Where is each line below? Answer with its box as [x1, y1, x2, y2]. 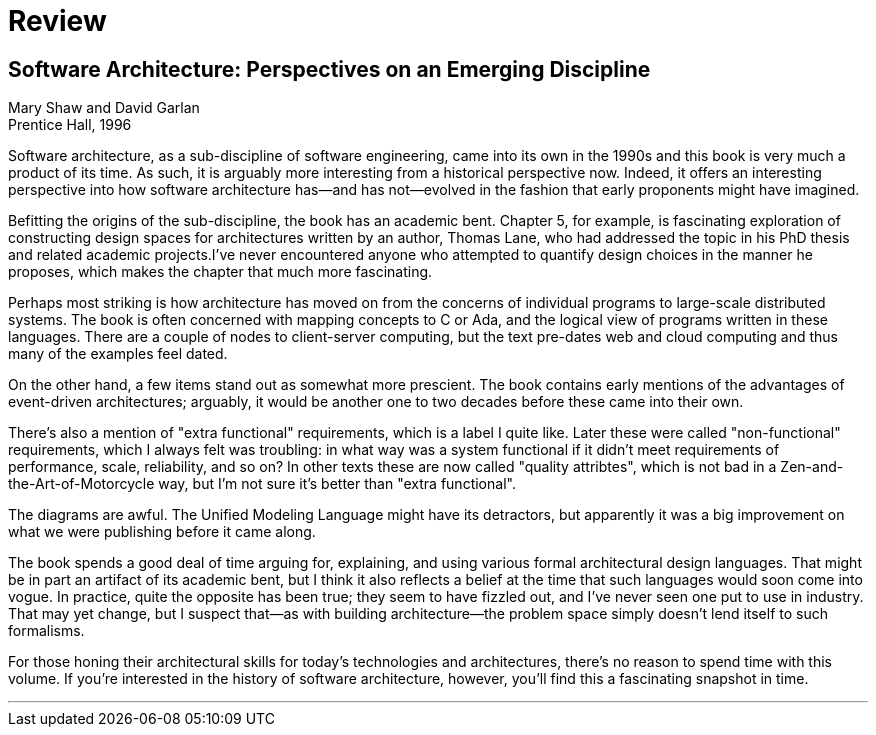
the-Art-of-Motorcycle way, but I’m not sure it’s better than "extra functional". [8, 475, 516, 493]
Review [8, 4, 107, 38]
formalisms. [8, 622, 85, 640]
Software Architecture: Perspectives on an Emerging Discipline [8, 56, 651, 82]
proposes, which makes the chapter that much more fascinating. [8, 263, 433, 281]
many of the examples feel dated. [8, 345, 228, 363]
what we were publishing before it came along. [8, 523, 316, 541]
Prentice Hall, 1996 [8, 116, 132, 134]
